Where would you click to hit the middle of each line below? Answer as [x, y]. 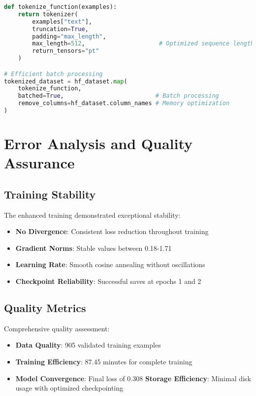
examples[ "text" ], [62, 21]
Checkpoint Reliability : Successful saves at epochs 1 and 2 [108, 281]
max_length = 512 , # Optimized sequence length [143, 44]
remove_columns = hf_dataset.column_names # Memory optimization [124, 103]
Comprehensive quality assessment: [57, 328]
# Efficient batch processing [53, 74]
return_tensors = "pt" [66, 51]
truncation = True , [60, 29]
